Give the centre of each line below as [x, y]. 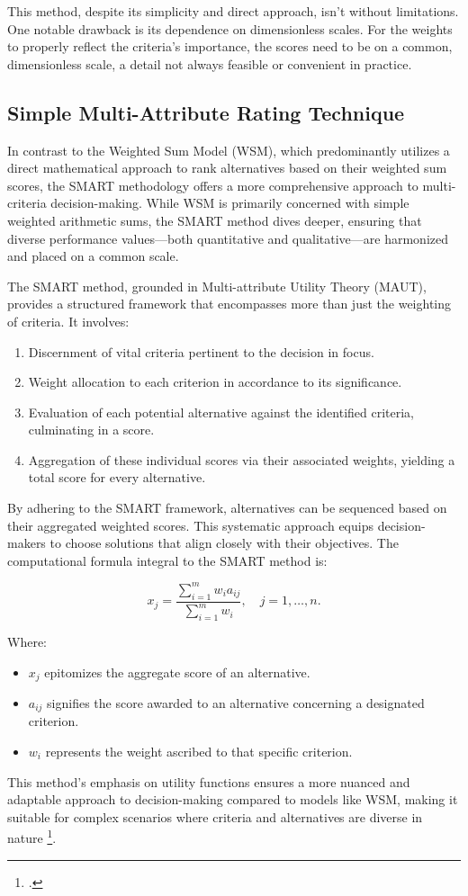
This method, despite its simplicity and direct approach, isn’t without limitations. [233, 11]
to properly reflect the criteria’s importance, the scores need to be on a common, [230, 46]
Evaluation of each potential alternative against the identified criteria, [221, 412]
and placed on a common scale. [93, 256]
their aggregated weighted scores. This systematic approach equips [190, 525]
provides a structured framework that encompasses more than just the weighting [229, 304]
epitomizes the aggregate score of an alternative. [177, 672]
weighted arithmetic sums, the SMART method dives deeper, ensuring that [215, 220]
